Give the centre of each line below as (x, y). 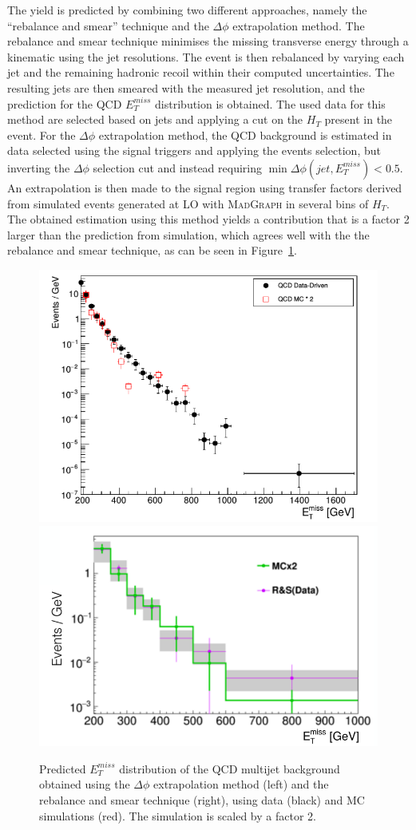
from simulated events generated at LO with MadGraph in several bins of (188, 203)
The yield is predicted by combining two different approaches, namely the (187, 10)
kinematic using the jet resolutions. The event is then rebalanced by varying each (206, 56)
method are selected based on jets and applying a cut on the (155, 119)
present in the (359, 119)
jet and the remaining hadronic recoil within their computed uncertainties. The (201, 72)
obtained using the (85, 784)
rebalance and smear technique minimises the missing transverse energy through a (208, 41)
